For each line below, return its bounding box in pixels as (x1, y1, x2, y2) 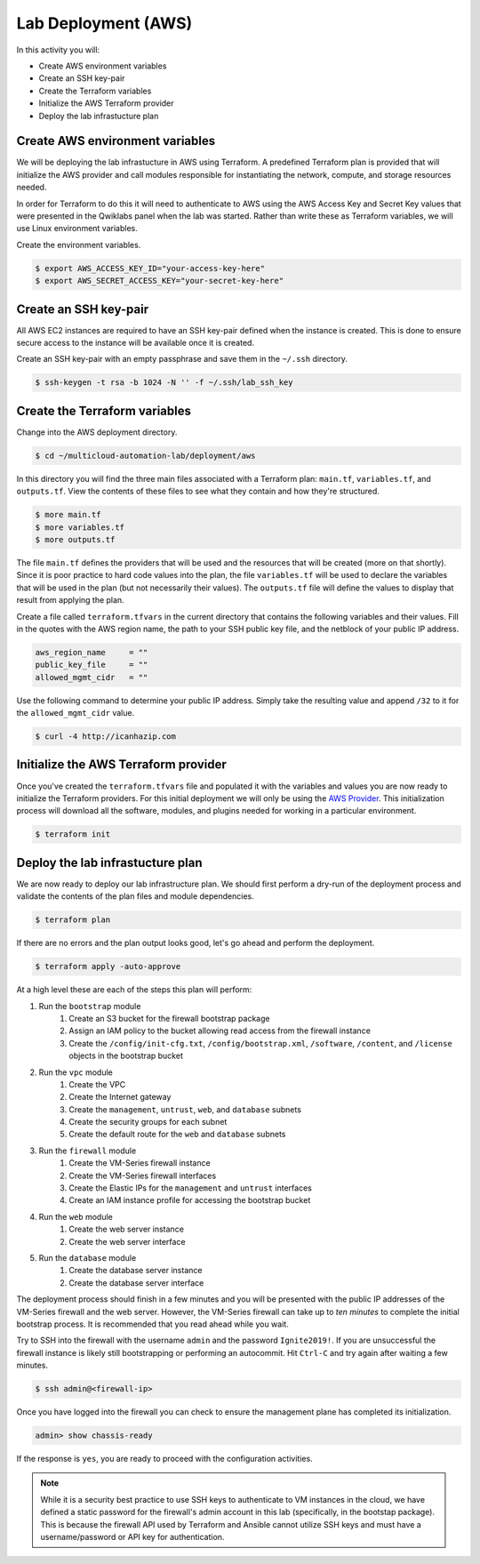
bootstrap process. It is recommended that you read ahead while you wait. (16, 1319, 289, 1329)
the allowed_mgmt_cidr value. (16, 708, 135, 718)
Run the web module (38, 1211, 113, 1222)
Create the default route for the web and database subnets (68, 1129, 286, 1140)
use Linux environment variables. (16, 223, 138, 234)
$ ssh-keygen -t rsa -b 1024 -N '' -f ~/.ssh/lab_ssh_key (35, 378, 293, 388)
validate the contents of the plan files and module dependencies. (16, 891, 255, 902)
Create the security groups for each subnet (68, 1117, 228, 1127)
